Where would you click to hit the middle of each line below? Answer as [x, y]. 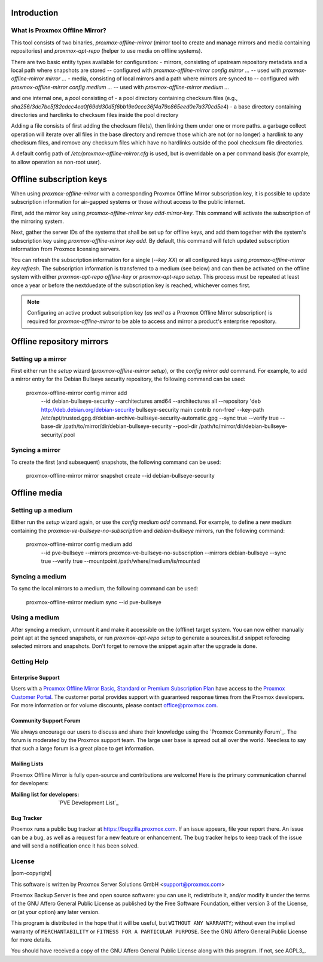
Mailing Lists [27, 764]
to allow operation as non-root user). [56, 162]
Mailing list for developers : [45, 794]
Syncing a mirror [36, 450]
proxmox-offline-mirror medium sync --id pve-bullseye [94, 602]
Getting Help [30, 662]
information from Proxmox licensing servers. [66, 249]
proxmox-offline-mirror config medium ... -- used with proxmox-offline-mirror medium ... [120, 87]
